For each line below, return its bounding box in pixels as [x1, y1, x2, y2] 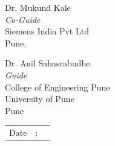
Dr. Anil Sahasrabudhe [5, 57, 90, 69]
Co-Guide [5, 13, 41, 25]
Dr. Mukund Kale [5, 1, 71, 13]
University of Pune [5, 92, 74, 105]
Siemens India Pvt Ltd [5, 25, 89, 37]
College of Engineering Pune [5, 80, 110, 93]
